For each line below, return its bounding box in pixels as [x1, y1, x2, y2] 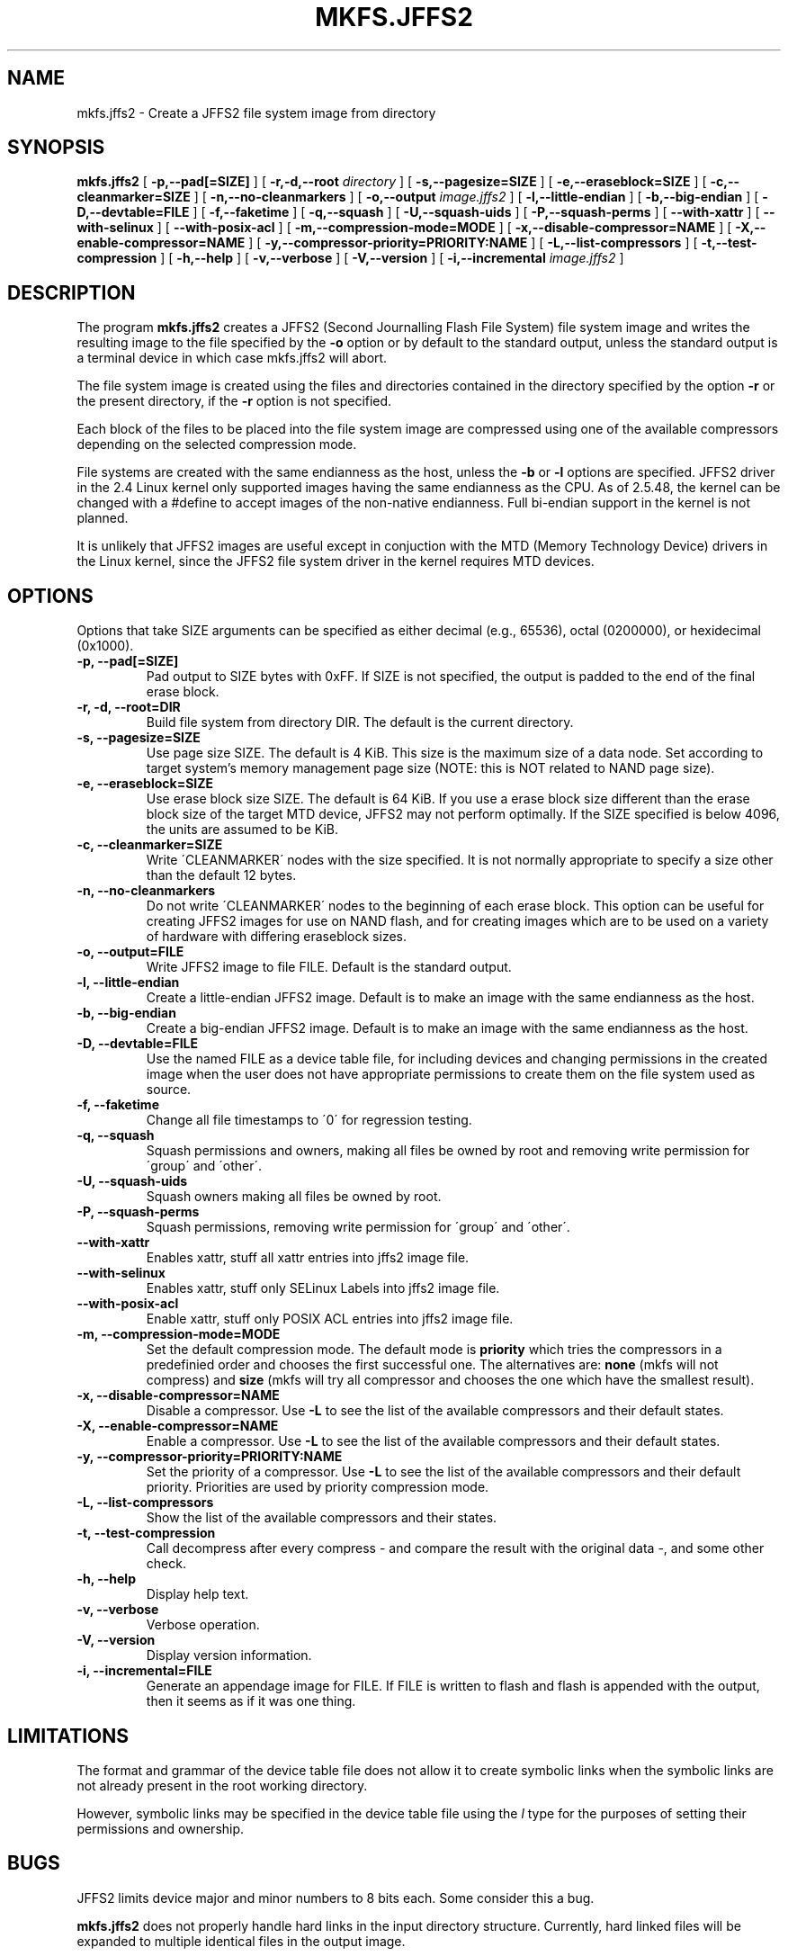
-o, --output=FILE [76, 944, 184, 960]
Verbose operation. [146, 1617, 260, 1633]
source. [146, 1081, 192, 1098]
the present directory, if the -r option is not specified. [76, 393, 392, 409]
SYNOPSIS [7, 136, 105, 159]
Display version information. [146, 1647, 312, 1664]
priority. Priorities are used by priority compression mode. [146, 1479, 489, 1495]
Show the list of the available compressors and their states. [146, 1510, 497, 1526]
